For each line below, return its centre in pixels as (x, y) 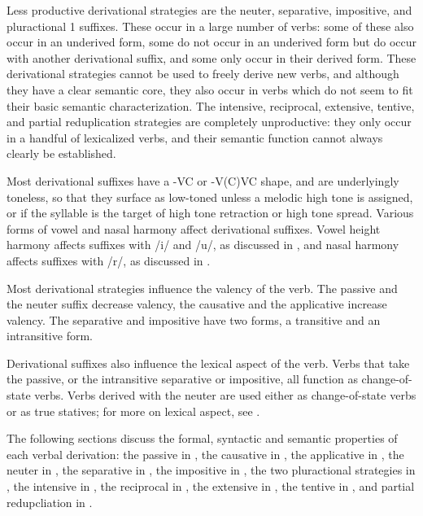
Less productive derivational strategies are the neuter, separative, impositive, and (209, 10)
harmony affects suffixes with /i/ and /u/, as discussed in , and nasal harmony (203, 245)
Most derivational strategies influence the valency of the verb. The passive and (202, 288)
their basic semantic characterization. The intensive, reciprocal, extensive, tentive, (211, 105)
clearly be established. (61, 153)
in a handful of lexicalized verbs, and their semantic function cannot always (195, 137)
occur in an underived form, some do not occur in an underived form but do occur (211, 42)
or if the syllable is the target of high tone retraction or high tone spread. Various (210, 213)
